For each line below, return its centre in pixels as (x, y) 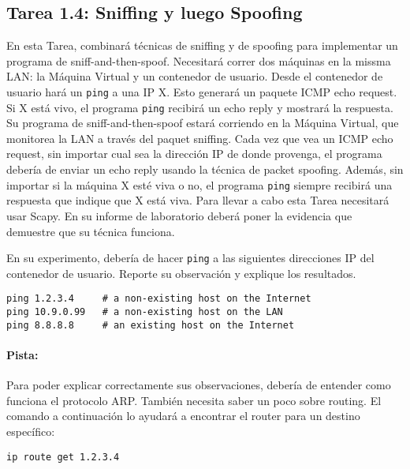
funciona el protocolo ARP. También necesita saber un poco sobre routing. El (194, 400)
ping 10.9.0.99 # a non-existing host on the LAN (145, 312)
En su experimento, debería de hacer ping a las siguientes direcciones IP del (190, 258)
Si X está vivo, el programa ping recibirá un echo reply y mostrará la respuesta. (200, 107)
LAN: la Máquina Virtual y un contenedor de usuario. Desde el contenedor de (195, 76)
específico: (31, 431)
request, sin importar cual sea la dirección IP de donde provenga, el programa (194, 154)
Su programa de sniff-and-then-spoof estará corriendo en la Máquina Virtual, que (203, 123)
